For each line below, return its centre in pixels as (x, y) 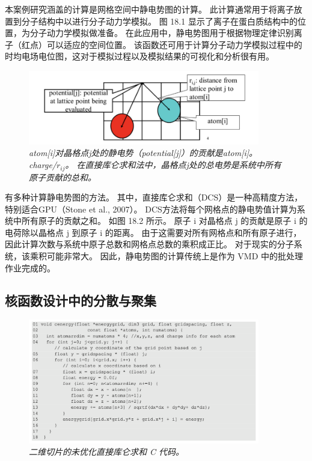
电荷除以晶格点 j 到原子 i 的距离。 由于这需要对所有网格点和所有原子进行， (153, 232)
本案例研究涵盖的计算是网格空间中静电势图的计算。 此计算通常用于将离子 (149, 9)
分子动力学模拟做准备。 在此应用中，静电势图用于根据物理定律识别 (162, 33)
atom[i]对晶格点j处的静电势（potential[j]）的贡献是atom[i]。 (143, 153)
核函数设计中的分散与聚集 (81, 300)
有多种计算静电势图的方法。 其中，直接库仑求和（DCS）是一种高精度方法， (154, 197)
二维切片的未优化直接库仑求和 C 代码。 (107, 452)
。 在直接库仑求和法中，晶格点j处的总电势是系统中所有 (173, 165)
